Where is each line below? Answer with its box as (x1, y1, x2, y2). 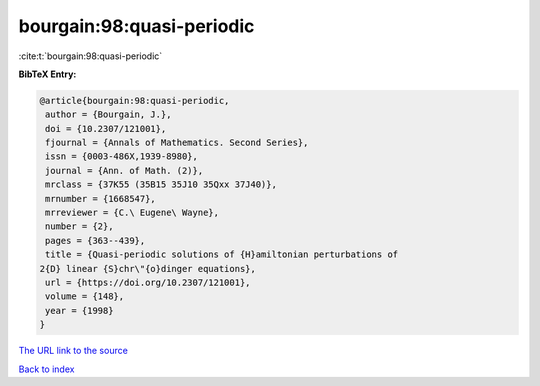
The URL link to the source (18, 345, 129, 357)
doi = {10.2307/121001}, (45, 123, 167, 134)
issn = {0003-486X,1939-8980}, (45, 151, 199, 162)
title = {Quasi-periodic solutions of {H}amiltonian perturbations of (45, 249, 399, 260)
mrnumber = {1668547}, (45, 193, 157, 204)
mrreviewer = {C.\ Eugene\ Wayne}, (45, 207, 220, 219)
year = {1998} (45, 305, 114, 316)
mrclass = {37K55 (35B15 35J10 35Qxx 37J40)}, (45, 179, 277, 190)
